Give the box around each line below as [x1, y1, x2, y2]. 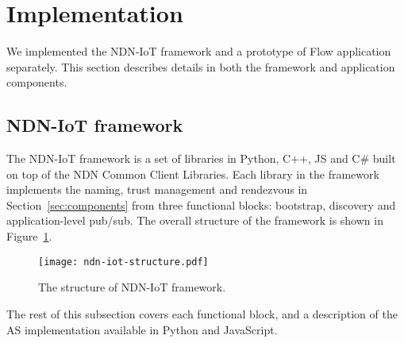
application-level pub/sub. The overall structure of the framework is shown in [6, 212, 383, 229]
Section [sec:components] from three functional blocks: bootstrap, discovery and [6, 196, 396, 213]
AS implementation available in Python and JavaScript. [6, 321, 278, 337]
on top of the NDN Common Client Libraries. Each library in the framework [6, 165, 379, 182]
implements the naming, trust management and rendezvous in [6, 181, 308, 198]
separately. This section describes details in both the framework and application [6, 58, 395, 75]
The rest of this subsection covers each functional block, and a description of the [6, 305, 398, 322]
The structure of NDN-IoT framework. [38, 279, 226, 295]
